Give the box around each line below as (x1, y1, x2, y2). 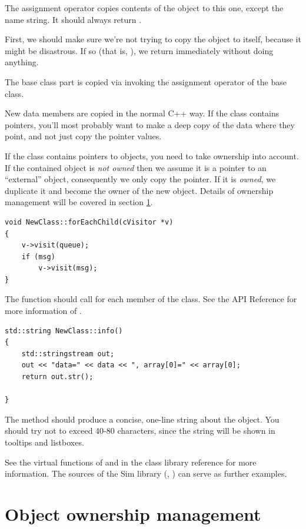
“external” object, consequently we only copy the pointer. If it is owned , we (5, 173, 276, 185)
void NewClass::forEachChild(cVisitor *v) (5, 217, 174, 226)
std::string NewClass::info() (5, 326, 123, 335)
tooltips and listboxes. (5, 436, 84, 448)
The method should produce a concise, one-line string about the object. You (5, 413, 280, 425)
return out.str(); (21, 373, 94, 381)
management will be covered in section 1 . (5, 196, 153, 208)
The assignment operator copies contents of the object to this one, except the (5, 2, 284, 14)
